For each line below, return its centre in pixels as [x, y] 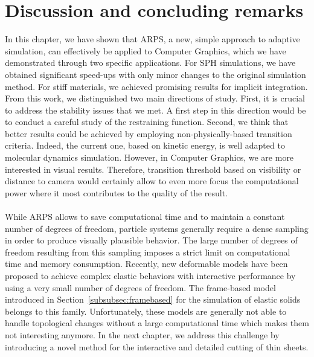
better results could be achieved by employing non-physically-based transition [149, 133]
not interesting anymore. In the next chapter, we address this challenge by [142, 334]
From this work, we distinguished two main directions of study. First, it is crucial [155, 98]
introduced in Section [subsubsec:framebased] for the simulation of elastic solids [153, 299]
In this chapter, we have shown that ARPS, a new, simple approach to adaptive [152, 39]
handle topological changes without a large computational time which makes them [157, 323]
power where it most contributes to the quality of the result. [117, 192]
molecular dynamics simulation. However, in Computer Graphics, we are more [149, 157]
